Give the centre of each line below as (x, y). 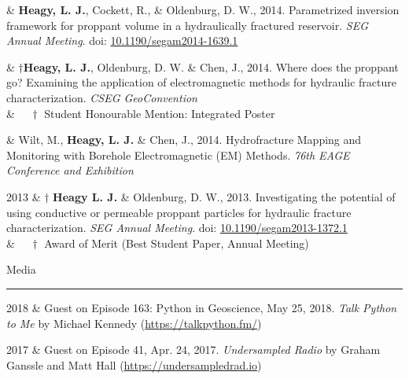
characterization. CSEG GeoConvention (102, 97)
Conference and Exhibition (70, 170)
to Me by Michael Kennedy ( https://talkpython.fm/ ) (134, 323)
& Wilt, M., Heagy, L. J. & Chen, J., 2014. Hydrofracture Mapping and (184, 140)
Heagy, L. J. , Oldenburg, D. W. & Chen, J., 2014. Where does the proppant (211, 66)
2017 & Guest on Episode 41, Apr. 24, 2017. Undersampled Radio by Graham (193, 350)
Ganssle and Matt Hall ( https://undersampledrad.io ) (134, 364)
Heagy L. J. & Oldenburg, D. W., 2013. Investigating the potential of (224, 196)
